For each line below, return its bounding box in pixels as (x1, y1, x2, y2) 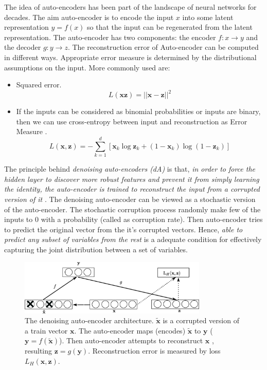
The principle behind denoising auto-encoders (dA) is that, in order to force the (4, 163, 256, 174)
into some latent (182, 11, 234, 22)
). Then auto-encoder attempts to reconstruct (59, 335, 203, 346)
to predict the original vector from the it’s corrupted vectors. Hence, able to (4, 224, 243, 234)
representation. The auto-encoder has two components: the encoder (4, 31, 216, 42)
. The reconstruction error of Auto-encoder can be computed (67, 42, 259, 52)
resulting (25, 345, 52, 356)
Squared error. (16, 79, 62, 90)
